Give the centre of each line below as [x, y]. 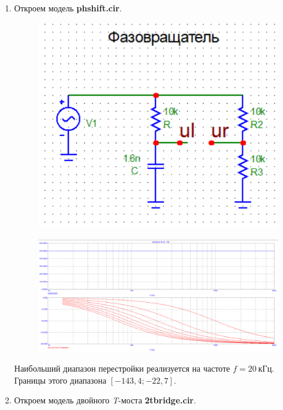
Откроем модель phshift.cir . [68, 8]
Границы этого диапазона [60, 380]
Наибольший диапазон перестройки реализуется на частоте [122, 368]
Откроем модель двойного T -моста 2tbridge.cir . [105, 400]
